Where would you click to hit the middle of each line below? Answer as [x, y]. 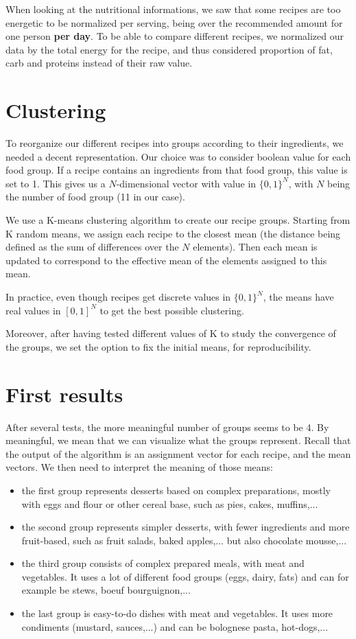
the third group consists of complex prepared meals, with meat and [163, 563]
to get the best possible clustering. [172, 310]
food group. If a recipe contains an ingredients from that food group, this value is [177, 170]
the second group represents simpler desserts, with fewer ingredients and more [186, 527]
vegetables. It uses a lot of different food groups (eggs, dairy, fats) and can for [185, 576]
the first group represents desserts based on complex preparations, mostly [176, 490]
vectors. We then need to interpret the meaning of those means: [139, 467]
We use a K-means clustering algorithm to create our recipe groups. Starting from [178, 220]
